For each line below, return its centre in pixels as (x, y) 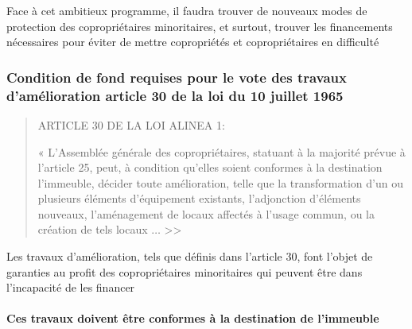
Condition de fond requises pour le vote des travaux (177, 77)
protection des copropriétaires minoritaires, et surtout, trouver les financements (200, 26)
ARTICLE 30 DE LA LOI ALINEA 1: (131, 124)
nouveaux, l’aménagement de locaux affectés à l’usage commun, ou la (206, 213)
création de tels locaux (93, 229)
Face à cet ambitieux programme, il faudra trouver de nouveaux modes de (187, 10)
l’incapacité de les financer (71, 287)
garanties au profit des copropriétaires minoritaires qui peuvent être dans (185, 271)
